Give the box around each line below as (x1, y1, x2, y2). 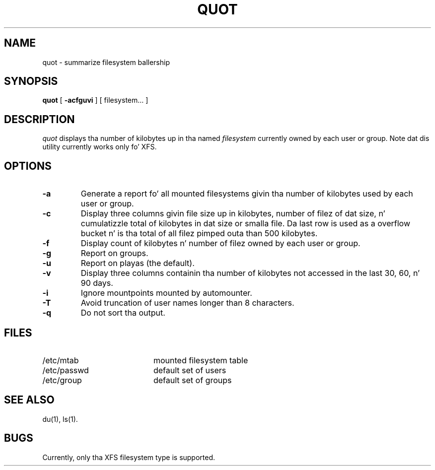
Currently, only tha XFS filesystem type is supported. (42, 453, 216, 462)
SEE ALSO (4, 394, 55, 406)
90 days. (80, 278, 113, 288)
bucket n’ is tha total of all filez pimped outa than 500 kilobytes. (80, 228, 318, 239)
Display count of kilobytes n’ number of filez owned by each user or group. (80, 238, 361, 249)
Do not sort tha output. (80, 308, 165, 318)
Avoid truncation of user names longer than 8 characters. (80, 298, 294, 308)
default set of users (153, 365, 226, 375)
